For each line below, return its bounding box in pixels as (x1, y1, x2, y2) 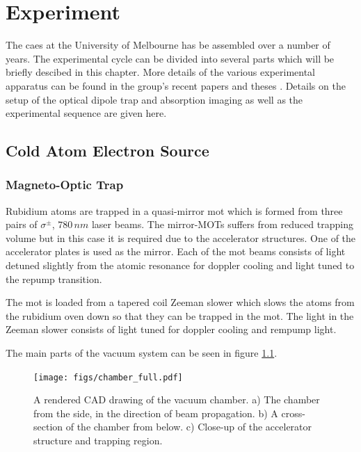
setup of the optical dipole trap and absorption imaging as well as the (6, 92, 303, 106)
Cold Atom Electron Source (6, 140, 209, 161)
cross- (281, 405, 305, 420)
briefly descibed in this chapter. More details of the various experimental (6, 65, 316, 79)
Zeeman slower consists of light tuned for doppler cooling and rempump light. (6, 322, 337, 337)
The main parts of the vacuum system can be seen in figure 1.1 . (6, 346, 278, 360)
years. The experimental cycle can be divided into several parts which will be (6, 51, 335, 65)
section (33, 419, 63, 434)
